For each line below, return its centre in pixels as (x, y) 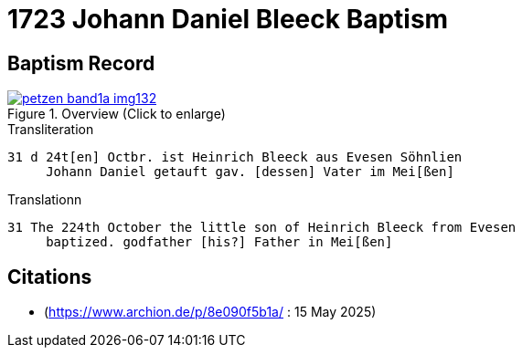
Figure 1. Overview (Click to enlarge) (117, 114)
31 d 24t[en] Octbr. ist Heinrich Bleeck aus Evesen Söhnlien (235, 157)
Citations (50, 277)
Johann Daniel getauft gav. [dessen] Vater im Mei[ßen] (250, 172)
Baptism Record (81, 63)
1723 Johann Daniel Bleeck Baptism (228, 19)
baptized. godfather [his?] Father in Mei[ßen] (219, 242)
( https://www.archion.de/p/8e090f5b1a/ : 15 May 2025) (210, 312)
